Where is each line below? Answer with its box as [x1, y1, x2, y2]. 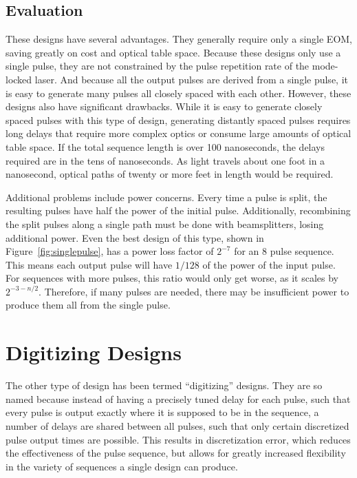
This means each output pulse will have [6, 257, 173, 271]
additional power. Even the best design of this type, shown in [6, 230, 264, 245]
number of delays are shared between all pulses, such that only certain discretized [6, 418, 349, 433]
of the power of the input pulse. [202, 257, 336, 271]
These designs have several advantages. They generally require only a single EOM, [6, 32, 352, 46]
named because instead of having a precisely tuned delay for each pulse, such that [6, 391, 351, 406]
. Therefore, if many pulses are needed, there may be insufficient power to [39, 284, 349, 298]
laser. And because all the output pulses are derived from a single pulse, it [34, 72, 348, 86]
